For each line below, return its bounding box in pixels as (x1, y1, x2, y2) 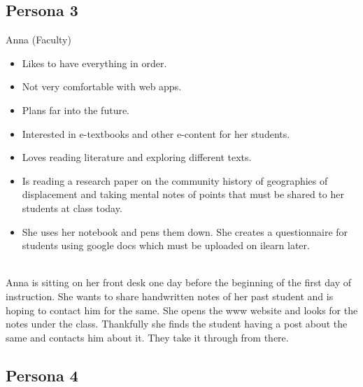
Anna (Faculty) (6, 32, 71, 47)
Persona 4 (6, 364, 78, 386)
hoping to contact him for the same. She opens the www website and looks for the (6, 302, 358, 317)
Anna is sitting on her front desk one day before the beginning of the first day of (6, 275, 352, 290)
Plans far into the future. (22, 102, 130, 117)
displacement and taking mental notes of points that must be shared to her (22, 187, 344, 202)
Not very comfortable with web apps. (22, 79, 182, 94)
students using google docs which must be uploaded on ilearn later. (22, 238, 310, 253)
